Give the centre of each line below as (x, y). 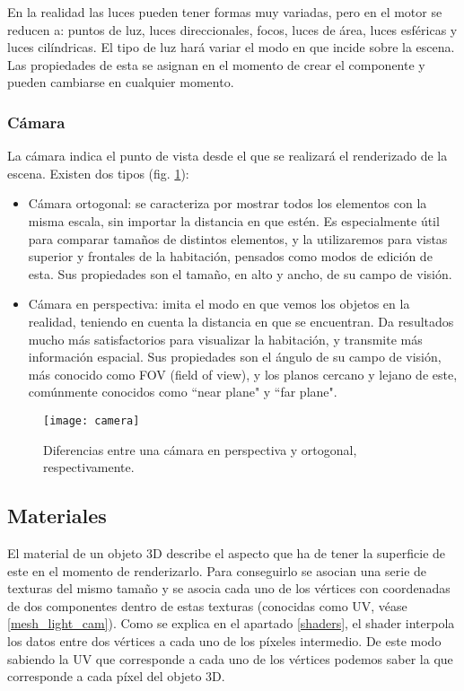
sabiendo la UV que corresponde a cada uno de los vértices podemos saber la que (230, 658)
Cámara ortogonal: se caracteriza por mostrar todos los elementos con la (228, 203)
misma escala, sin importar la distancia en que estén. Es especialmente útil (234, 220)
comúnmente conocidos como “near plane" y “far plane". (183, 392)
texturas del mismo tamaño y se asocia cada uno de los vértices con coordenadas (229, 588)
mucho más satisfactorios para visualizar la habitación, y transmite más (225, 339)
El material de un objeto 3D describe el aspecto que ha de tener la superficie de (227, 552)
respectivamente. (89, 467)
